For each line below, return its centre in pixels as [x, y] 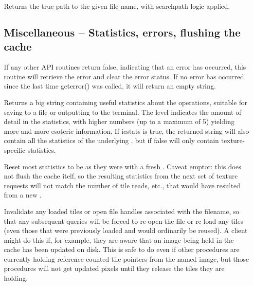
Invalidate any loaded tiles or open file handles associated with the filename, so [122, 211]
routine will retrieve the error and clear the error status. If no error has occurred [124, 76]
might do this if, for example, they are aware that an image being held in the [119, 240]
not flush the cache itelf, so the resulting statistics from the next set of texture [121, 176]
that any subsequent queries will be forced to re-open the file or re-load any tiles [124, 221]
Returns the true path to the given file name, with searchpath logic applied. [117, 6]
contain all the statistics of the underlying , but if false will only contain [111, 140]
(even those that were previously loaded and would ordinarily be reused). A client [126, 230]
